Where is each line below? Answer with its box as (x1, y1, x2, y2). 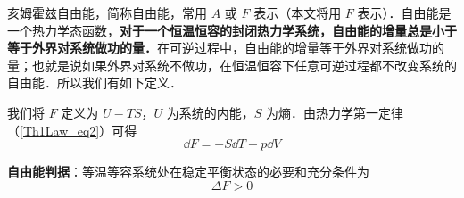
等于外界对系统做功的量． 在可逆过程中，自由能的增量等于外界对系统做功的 (7, 38, 444, 57)
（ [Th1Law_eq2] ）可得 (7, 120, 137, 139)
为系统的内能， (166, 103, 254, 121)
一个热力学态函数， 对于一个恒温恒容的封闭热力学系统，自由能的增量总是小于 (7, 21, 457, 39)
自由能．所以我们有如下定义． (7, 73, 182, 92)
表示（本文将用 (253, 4, 342, 21)
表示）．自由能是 (357, 4, 452, 21)
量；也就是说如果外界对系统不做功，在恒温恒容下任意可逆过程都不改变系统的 (7, 55, 457, 74)
